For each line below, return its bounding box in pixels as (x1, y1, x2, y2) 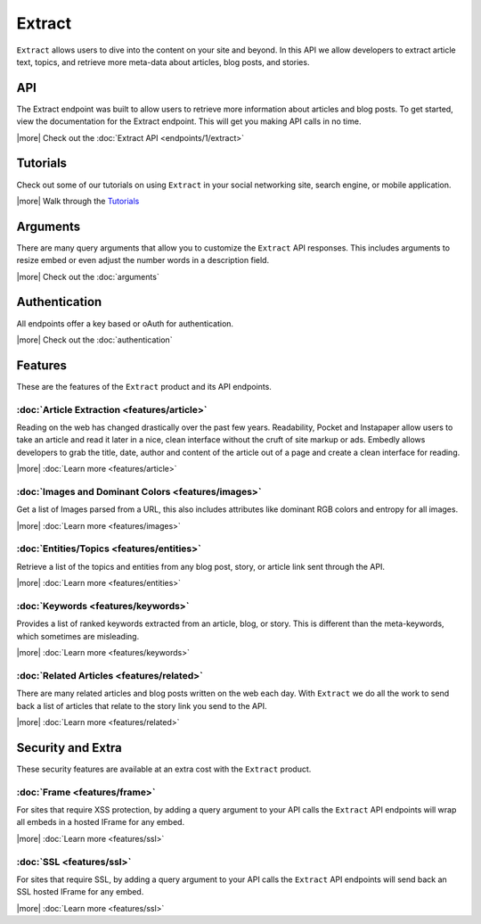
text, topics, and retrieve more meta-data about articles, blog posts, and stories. (16, 56, 310, 67)
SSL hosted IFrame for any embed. (16, 887, 144, 897)
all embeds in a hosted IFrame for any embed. (16, 817, 185, 828)
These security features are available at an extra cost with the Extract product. (16, 763, 312, 774)
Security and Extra (16, 740, 122, 755)
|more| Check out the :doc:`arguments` (16, 271, 159, 282)
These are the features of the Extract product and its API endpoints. (16, 381, 272, 392)
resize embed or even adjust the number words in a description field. (16, 255, 270, 266)
